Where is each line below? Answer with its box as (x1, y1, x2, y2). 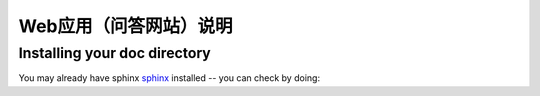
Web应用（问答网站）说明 (18, 15, 233, 37)
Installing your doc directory (18, 44, 212, 62)
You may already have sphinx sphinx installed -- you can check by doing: (18, 72, 320, 84)
